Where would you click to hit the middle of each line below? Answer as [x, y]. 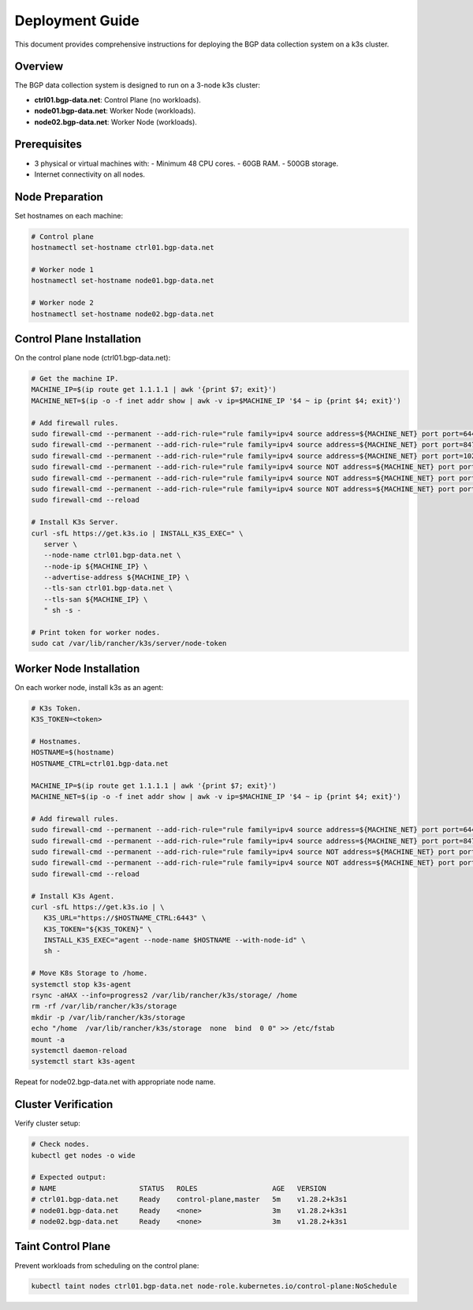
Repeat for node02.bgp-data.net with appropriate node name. [115, 1082]
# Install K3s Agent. [73, 896]
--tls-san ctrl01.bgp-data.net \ [108, 588]
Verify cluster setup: [47, 1123]
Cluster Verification [64, 1105]
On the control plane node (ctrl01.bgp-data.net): [93, 358]
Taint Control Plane [62, 1247]
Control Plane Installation [78, 339]
